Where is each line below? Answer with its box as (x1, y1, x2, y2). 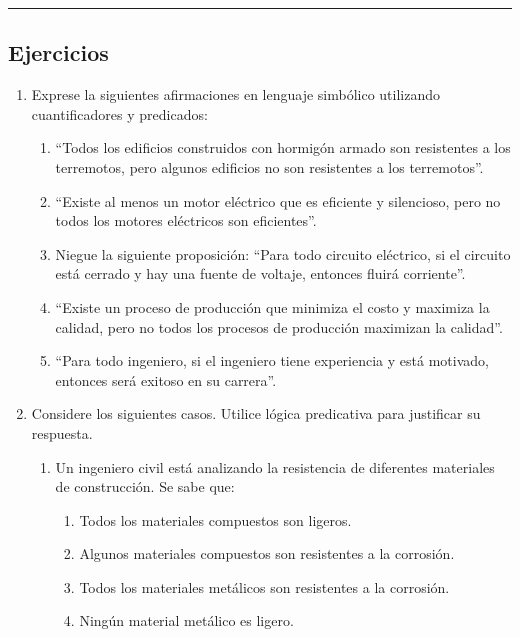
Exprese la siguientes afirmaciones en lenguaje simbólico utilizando (31, 84, 441, 105)
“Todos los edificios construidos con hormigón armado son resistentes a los (55, 137, 511, 158)
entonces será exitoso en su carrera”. (55, 369, 277, 390)
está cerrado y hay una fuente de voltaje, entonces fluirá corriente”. (55, 263, 466, 284)
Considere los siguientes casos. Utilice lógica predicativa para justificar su (31, 403, 481, 424)
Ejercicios (8, 37, 109, 68)
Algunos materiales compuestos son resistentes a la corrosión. (79, 543, 455, 564)
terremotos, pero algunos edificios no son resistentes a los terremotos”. (55, 156, 484, 177)
